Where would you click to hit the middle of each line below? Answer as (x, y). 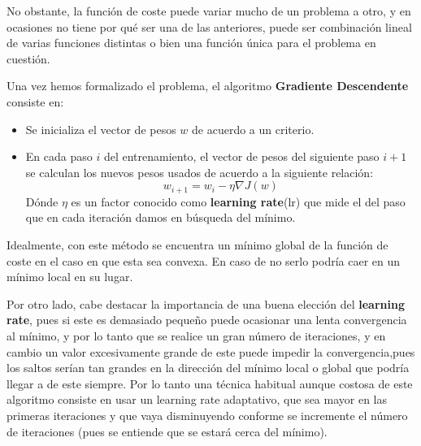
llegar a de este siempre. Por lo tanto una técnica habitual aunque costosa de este (210, 383)
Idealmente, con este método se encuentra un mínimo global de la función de (197, 244)
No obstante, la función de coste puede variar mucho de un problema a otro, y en (209, 11)
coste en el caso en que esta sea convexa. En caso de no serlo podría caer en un (204, 260)
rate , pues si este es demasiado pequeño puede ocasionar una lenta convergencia (207, 320)
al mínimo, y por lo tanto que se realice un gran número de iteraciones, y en (196, 335)
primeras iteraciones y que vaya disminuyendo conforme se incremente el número (207, 415)
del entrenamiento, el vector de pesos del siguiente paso (241, 156)
